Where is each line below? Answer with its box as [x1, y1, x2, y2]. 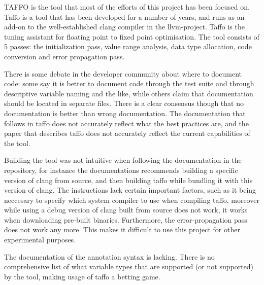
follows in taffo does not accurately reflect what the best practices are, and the [4, 118, 249, 128]
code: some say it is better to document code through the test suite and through [4, 78, 254, 89]
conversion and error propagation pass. [4, 51, 125, 61]
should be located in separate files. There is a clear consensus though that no [4, 98, 244, 109]
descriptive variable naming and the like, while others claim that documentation [4, 88, 253, 98]
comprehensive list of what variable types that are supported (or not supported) [4, 261, 254, 272]
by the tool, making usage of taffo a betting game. [4, 271, 160, 281]
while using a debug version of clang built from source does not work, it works [4, 204, 248, 215]
